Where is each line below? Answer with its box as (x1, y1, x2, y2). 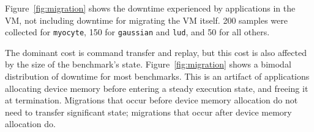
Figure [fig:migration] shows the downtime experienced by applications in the (5, 2, 296, 14)
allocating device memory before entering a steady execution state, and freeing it (5, 82, 308, 94)
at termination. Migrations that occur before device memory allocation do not (5, 94, 298, 106)
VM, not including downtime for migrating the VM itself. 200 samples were (5, 13, 288, 26)
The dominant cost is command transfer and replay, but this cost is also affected (5, 46, 307, 58)
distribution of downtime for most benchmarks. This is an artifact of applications (5, 70, 310, 83)
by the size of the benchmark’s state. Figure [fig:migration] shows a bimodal (5, 58, 291, 71)
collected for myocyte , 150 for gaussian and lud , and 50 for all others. (5, 26, 270, 38)
